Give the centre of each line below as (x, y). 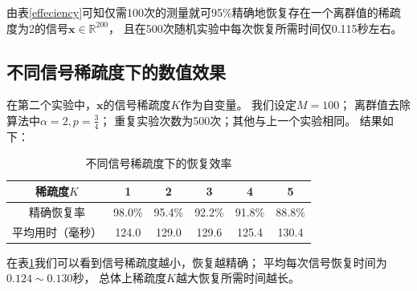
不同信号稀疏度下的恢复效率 (159, 163)
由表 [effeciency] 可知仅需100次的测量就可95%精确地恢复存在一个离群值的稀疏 (204, 12)
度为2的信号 (37, 28)
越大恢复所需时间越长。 (237, 278)
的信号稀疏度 (137, 105)
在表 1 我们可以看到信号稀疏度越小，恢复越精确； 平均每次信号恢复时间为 (197, 262)
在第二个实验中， (51, 105)
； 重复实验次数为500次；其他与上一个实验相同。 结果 (241, 120)
